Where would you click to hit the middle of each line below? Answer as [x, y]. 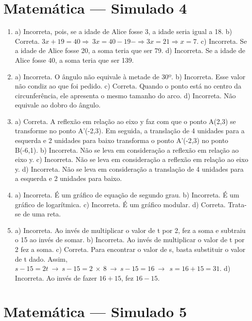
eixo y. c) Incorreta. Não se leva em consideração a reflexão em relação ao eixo [132, 159]
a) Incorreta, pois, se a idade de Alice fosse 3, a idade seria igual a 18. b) [123, 31]
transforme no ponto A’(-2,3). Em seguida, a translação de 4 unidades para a [130, 131]
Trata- [237, 204]
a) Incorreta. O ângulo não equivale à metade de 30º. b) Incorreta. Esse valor [130, 76]
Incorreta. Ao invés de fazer [56, 277]
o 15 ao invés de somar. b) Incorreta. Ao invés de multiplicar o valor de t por [130, 240]
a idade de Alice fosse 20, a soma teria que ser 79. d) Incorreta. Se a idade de [130, 50]
